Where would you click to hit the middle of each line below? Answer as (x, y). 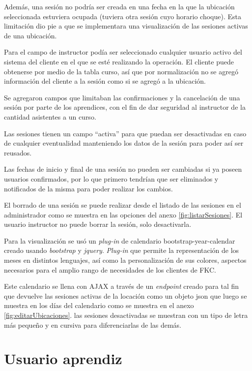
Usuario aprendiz (63, 358)
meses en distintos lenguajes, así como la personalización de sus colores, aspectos (125, 260)
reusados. (18, 152)
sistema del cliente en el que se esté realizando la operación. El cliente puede (119, 61)
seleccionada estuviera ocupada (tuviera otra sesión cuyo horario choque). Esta (123, 16)
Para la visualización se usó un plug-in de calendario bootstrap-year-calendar (120, 240)
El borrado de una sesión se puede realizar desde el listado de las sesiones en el (123, 205)
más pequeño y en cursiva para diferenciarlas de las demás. (93, 325)
